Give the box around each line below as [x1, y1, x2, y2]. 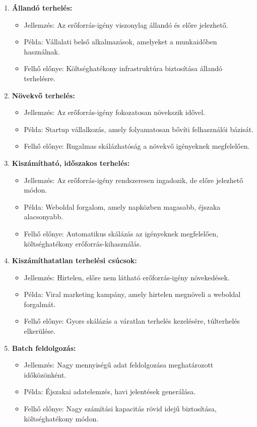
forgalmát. [24, 298, 56, 309]
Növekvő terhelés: [12, 90, 75, 100]
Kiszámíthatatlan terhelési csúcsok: [12, 255, 137, 266]
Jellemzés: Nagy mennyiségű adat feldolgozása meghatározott [24, 359, 214, 370]
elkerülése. [24, 326, 55, 336]
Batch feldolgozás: [12, 342, 76, 353]
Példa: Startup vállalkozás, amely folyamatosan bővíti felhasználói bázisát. [24, 124, 254, 134]
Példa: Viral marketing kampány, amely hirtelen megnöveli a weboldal [24, 289, 241, 299]
